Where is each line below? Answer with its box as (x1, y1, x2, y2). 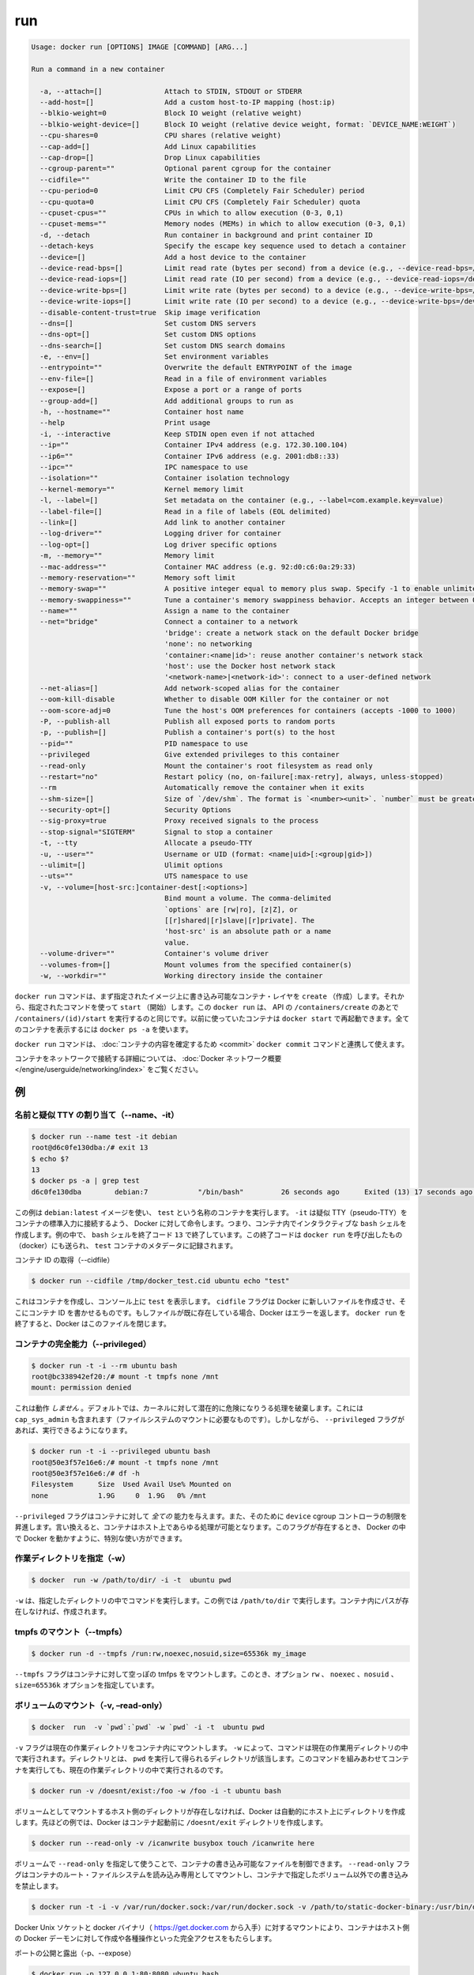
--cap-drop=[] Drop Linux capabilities (39, 153, 261, 162)
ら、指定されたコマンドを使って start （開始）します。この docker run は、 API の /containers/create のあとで (14, 1003, 399, 1012)
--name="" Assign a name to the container (39, 607, 290, 615)
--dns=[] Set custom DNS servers (39, 318, 257, 328)
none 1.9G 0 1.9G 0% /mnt (31, 1491, 207, 1500)
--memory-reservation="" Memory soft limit (39, 573, 236, 582)
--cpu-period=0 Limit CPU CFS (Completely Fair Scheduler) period (39, 186, 365, 195)
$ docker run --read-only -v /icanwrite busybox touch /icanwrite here (31, 1839, 315, 1848)
